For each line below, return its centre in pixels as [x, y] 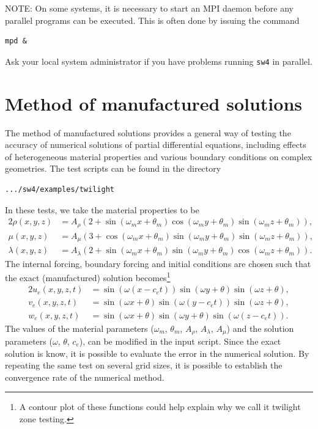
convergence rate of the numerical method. [85, 377]
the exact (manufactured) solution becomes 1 [88, 277]
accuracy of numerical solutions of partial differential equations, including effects [156, 145]
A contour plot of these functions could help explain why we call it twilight [160, 407]
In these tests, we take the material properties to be [102, 209]
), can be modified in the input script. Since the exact [180, 341]
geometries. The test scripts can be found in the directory [113, 168]
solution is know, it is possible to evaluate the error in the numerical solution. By [157, 353]
